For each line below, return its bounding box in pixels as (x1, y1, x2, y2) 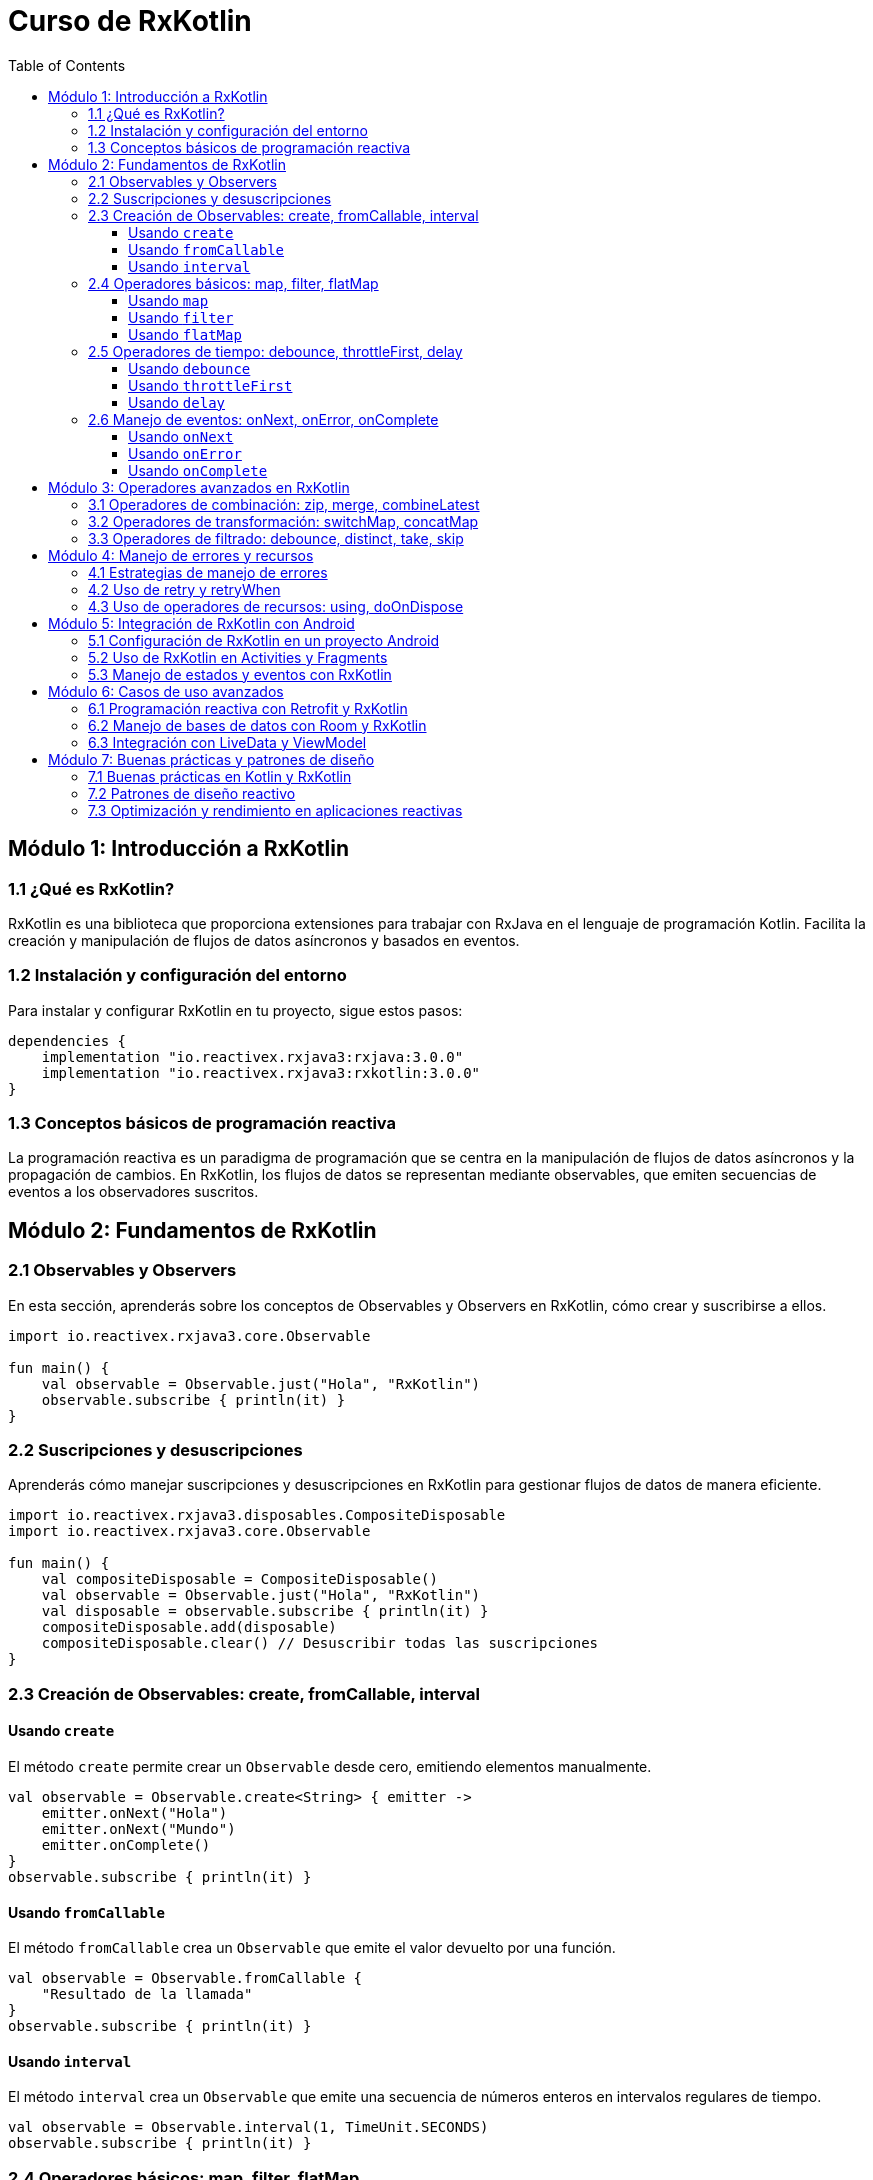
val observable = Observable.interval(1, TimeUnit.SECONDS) (8, 2119, 489, 2136)
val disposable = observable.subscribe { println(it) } (41, 1603, 489, 1620)
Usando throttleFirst (128, 376, 293, 394)
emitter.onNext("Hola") (41, 1805, 228, 1822)
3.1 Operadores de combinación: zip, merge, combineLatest (88, 495, 480, 513)
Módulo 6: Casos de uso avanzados (48, 682, 284, 700)
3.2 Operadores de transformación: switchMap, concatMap (88, 512, 479, 530)
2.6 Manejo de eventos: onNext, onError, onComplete (88, 410, 439, 428)
